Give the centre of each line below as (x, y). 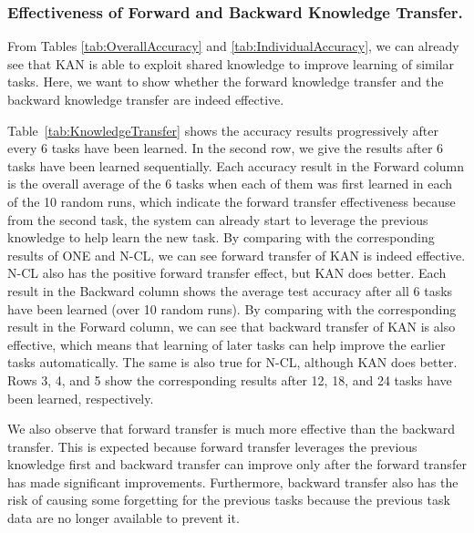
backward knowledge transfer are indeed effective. (146, 99)
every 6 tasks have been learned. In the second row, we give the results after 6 (226, 148)
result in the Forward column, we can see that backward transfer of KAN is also (232, 327)
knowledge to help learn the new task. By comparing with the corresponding (221, 237)
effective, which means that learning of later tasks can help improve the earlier (227, 344)
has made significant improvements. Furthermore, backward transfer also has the (233, 482)
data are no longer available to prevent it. (124, 518)
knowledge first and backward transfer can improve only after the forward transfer (237, 464)
